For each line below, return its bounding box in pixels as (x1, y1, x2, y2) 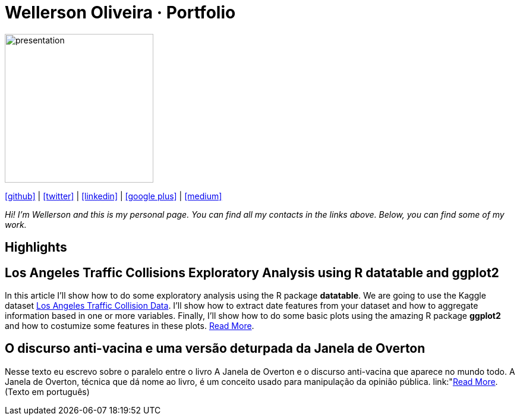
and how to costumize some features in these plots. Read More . (5, 321, 254, 331)
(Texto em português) (5, 386, 90, 397)
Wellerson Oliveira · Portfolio (5, 2, 236, 23)
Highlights (5, 240, 67, 255)
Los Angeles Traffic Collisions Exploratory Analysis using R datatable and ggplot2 (5, 265, 499, 280)
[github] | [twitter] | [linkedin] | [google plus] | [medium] (5, 190, 222, 201)
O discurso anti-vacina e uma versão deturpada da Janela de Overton (5, 341, 426, 356)
